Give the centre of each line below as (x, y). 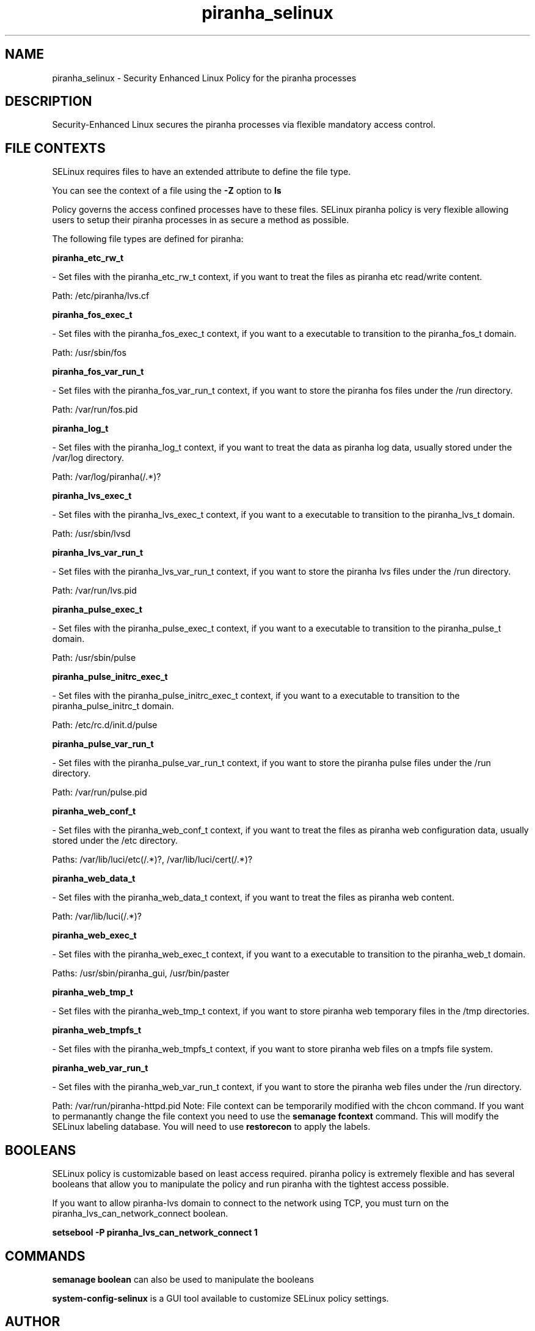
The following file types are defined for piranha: (148, 239)
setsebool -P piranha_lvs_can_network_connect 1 (155, 1233)
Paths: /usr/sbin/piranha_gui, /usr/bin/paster (141, 973)
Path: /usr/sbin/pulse (94, 658)
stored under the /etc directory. (115, 841)
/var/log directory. (88, 458)
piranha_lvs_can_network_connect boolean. (140, 1214)
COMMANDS (45, 1256)
